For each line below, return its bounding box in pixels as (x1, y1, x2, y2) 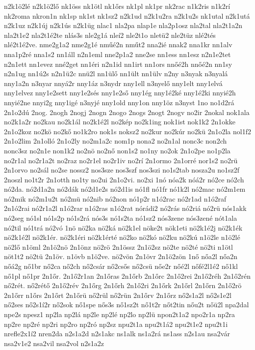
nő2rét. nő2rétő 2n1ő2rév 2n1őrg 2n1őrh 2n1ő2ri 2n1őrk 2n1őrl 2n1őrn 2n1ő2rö (4, 280, 242, 291)
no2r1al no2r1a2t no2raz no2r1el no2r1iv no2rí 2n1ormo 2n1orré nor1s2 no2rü (4, 155, 238, 165)
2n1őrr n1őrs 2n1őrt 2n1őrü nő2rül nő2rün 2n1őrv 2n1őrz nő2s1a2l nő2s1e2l (4, 290, 231, 300)
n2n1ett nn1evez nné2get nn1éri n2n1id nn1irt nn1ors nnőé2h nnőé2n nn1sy (4, 58, 232, 69)
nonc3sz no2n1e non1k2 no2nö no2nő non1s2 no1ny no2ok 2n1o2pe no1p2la (4, 145, 230, 155)
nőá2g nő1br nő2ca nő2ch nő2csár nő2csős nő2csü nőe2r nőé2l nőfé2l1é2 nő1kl (4, 261, 238, 271)
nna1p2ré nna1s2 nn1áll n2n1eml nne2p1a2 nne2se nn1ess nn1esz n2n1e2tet (4, 49, 231, 59)
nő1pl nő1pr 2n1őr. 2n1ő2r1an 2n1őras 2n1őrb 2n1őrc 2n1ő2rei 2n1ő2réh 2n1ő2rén (4, 270, 251, 281)
